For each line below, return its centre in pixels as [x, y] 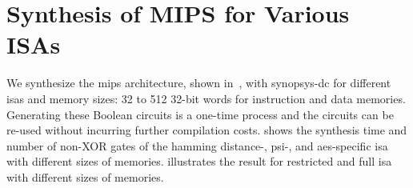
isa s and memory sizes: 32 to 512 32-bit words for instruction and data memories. [206, 98]
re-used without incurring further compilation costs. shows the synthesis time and [207, 130]
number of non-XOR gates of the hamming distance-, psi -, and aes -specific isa [197, 145]
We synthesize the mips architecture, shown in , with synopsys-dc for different [199, 83]
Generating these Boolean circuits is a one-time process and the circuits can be [200, 114]
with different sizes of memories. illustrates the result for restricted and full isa [199, 161]
